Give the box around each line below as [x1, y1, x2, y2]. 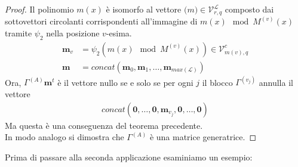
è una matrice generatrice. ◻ [149, 131, 257, 143]
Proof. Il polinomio [5, 3, 74, 15]
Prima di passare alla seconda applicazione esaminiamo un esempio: [5, 150, 253, 163]
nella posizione [46, 27, 100, 39]
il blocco [202, 76, 233, 88]
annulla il [259, 76, 293, 88]
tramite [5, 27, 32, 39]
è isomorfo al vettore [106, 3, 182, 15]
